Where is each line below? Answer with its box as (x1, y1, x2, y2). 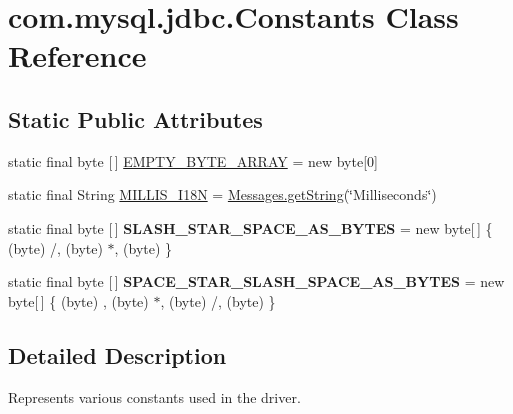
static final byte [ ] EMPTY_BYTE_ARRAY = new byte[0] (8, 150, 378, 171)
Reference (8, 35, 147, 76)
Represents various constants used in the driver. (8, 386, 301, 407)
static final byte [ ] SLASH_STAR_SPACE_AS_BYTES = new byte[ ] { (8, 217, 493, 238)
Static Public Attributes (8, 103, 263, 134)
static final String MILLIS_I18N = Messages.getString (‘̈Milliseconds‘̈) (8, 184, 437, 205)
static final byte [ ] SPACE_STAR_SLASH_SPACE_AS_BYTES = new (8, 271, 505, 292)
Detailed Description (8, 339, 227, 370)
